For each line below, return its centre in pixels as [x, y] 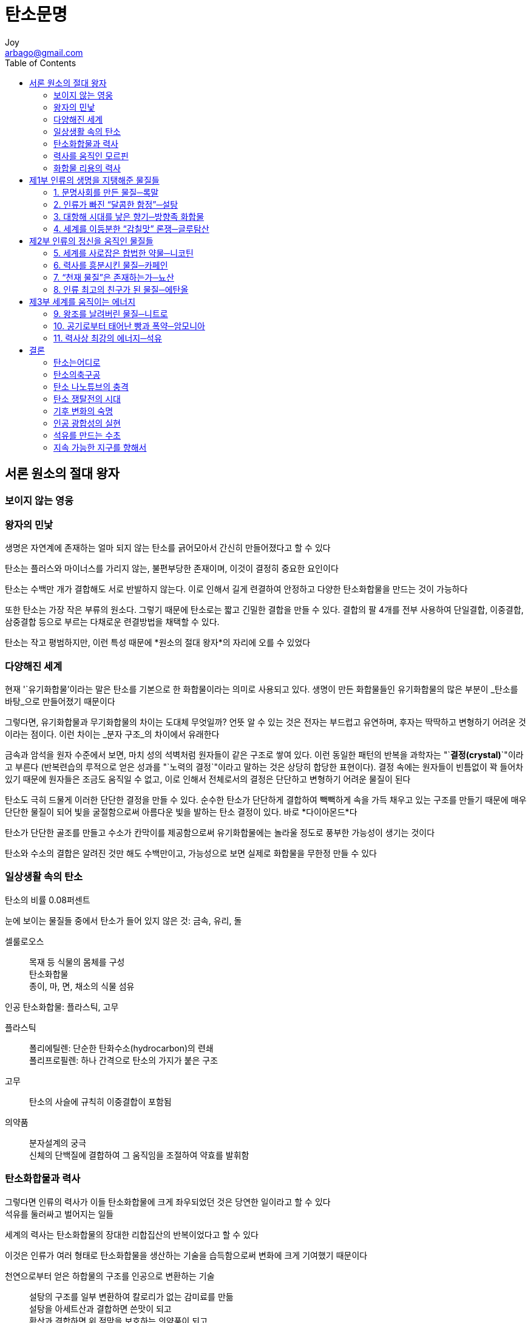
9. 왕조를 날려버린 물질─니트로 [111, 313]
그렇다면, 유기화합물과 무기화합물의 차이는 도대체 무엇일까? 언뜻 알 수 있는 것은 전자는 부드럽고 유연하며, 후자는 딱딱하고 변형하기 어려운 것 [265, 722]
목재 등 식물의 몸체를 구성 [77, 962]
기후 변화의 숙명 [83, 411]
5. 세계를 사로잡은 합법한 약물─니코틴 [123, 253]
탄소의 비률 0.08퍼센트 [48, 900]
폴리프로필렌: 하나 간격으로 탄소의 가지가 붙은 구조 [124, 1060]
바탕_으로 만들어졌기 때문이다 [60, 702]
